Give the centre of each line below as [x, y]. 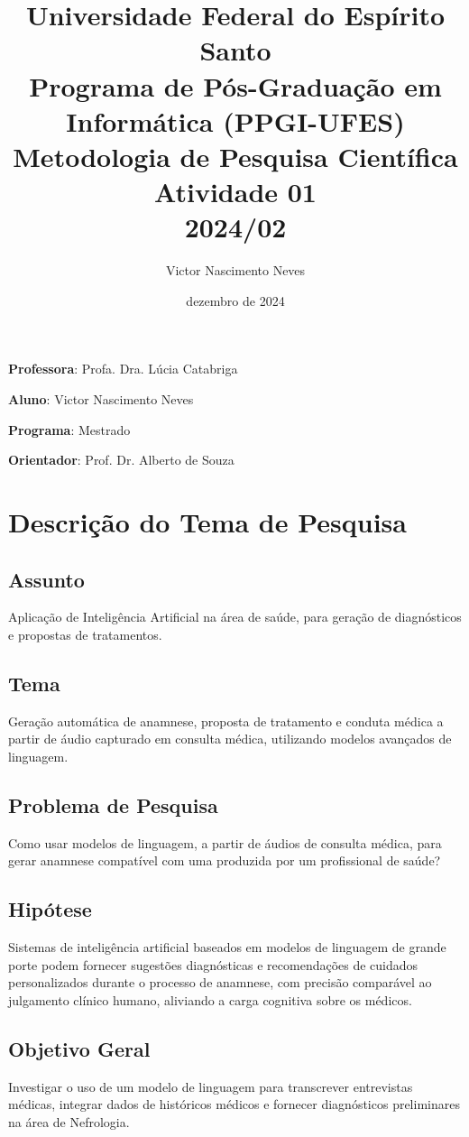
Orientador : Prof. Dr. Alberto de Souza [121, 460]
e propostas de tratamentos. [85, 634]
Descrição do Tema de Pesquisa [207, 522]
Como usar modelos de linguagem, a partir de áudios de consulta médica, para [225, 842]
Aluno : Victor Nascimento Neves [101, 399]
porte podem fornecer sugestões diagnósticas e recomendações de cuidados [213, 964]
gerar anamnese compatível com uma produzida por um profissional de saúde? [225, 860]
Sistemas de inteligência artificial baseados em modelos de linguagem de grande [227, 947]
